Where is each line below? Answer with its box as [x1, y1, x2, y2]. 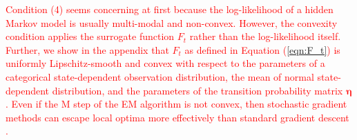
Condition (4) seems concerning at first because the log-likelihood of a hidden [6, 2, 334, 16]
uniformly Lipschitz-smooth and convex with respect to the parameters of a [6, 56, 325, 70]
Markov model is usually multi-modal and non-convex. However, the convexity [6, 15, 338, 30]
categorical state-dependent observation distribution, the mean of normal [6, 69, 314, 83]
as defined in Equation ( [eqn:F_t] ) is [184, 42, 340, 57]
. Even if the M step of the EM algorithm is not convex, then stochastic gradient [6, 97, 347, 111]
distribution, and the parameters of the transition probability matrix [52, 83, 343, 97]
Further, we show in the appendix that [6, 42, 169, 57]
